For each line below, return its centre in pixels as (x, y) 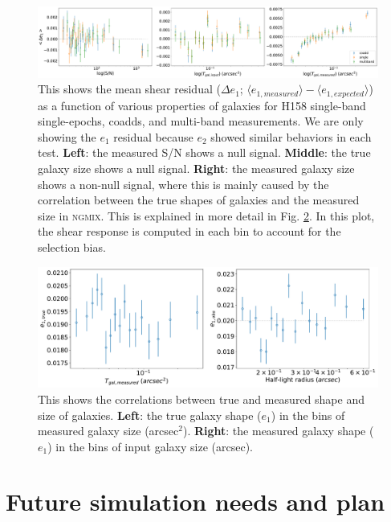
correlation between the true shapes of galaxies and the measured (199, 200)
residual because (153, 136)
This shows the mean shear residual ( (129, 89)
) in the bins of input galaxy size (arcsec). (150, 446)
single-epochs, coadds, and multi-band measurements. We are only (201, 121)
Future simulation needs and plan (195, 501)
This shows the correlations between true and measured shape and (201, 399)
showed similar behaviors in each (291, 136)
